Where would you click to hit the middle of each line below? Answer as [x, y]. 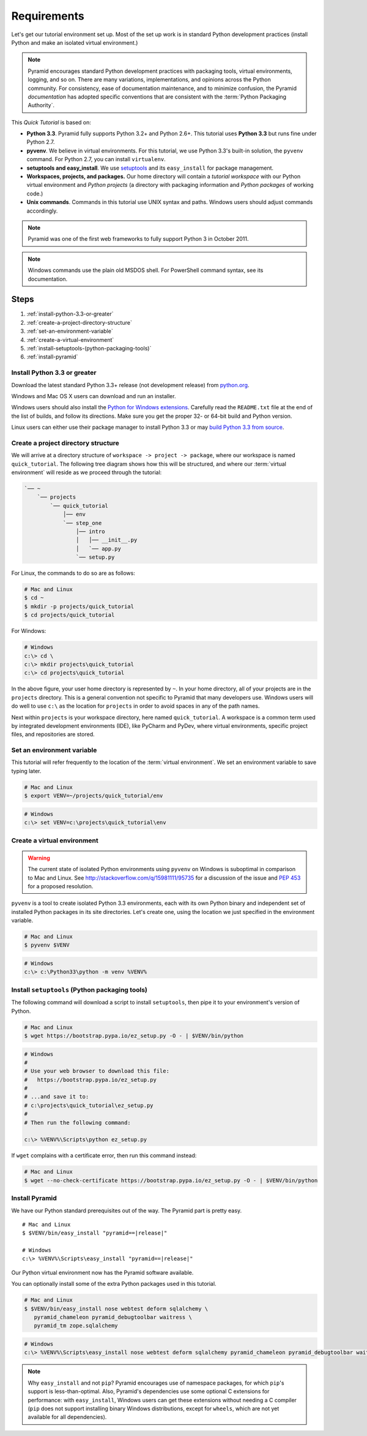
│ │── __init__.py [106, 540]
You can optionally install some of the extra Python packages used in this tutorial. [114, 1284]
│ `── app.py [98, 549]
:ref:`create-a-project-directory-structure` [80, 322]
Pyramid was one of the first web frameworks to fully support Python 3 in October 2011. [138, 239]
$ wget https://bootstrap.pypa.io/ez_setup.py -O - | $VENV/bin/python [134, 1036]
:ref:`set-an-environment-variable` [70, 331]
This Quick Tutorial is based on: [51, 122]
